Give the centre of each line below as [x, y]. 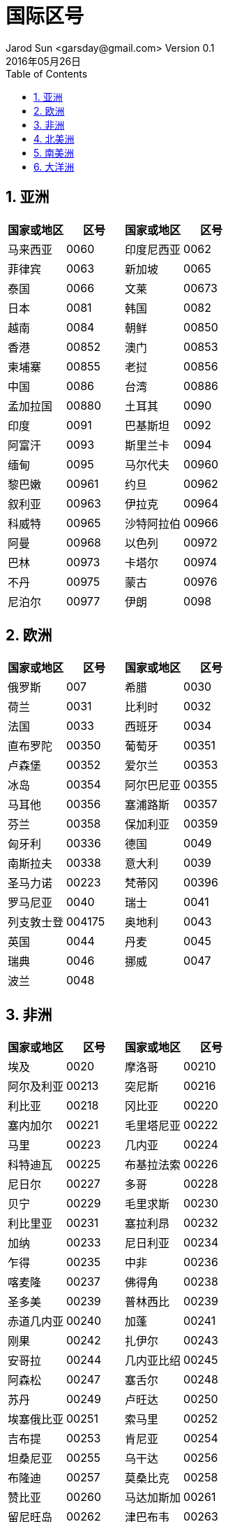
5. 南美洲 [54, 152]
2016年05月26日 [44, 61]
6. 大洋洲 [54, 166]
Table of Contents [47, 73]
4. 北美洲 [54, 138]
